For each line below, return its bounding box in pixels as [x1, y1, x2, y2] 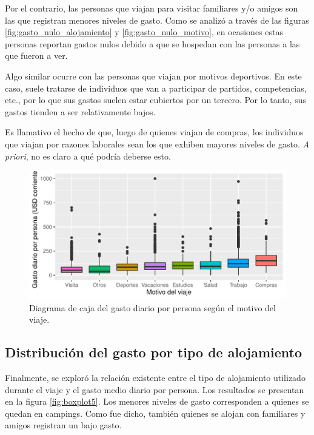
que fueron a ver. [5, 49, 68, 62]
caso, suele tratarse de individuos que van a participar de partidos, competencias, [5, 81, 307, 94]
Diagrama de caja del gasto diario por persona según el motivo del [29, 301, 276, 314]
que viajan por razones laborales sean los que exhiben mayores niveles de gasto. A [5, 137, 309, 150]
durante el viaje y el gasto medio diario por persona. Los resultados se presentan [5, 383, 304, 396]
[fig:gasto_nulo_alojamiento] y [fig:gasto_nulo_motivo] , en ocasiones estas [5, 25, 283, 38]
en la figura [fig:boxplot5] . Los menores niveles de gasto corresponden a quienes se [5, 395, 309, 408]
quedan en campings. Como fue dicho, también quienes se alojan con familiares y [5, 406, 306, 419]
